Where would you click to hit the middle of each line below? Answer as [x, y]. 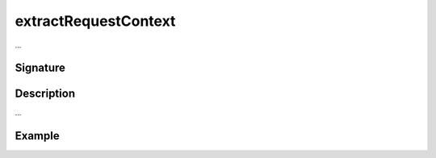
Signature [40, 68]
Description [45, 94]
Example [37, 136]
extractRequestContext [95, 21]
